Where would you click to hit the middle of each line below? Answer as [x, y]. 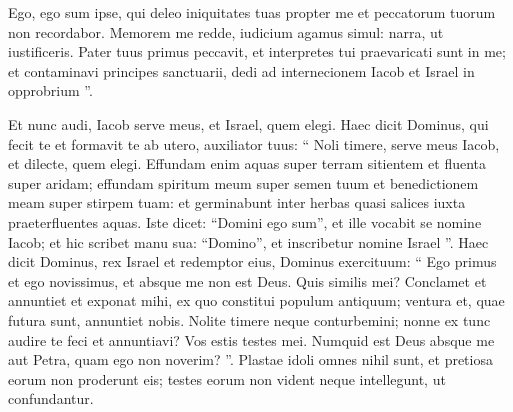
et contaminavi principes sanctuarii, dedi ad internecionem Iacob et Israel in [241, 70]
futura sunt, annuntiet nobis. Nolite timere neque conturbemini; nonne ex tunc [249, 319]
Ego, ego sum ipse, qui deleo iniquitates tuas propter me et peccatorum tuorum [252, 12]
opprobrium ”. [50, 90]
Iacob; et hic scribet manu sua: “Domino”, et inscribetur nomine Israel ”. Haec [248, 241]
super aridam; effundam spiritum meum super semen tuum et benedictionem [243, 182]
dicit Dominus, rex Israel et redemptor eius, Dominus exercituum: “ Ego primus [252, 261]
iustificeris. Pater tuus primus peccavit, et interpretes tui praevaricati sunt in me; [257, 51]
